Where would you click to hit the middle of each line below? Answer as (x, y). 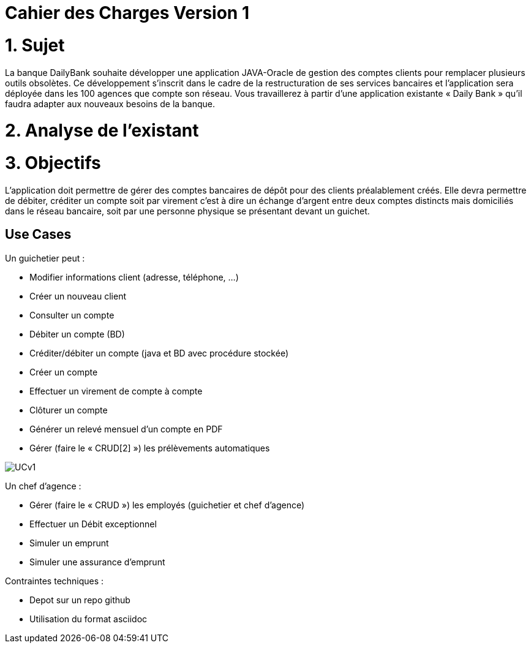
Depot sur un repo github (80, 600)
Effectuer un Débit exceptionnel (93, 524)
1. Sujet (35, 45)
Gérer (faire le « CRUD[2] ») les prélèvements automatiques (150, 448)
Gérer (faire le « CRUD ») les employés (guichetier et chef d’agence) (167, 505)
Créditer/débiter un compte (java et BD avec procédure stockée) (159, 353)
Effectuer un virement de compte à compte (116, 391)
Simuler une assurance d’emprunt (97, 562)
